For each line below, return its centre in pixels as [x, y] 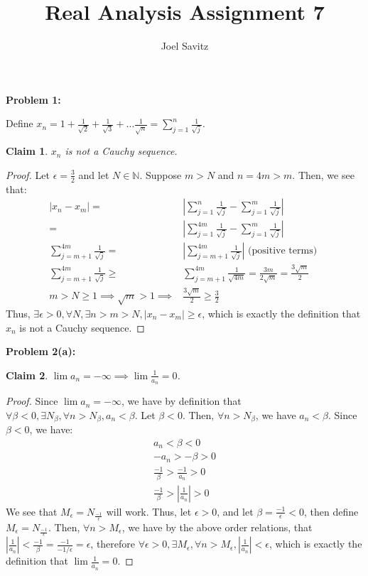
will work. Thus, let [149, 511]
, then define [331, 511]
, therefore [113, 544]
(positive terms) [283, 251]
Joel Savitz [185, 46]
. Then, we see [323, 174]
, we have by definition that [181, 401]
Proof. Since [32, 401]
